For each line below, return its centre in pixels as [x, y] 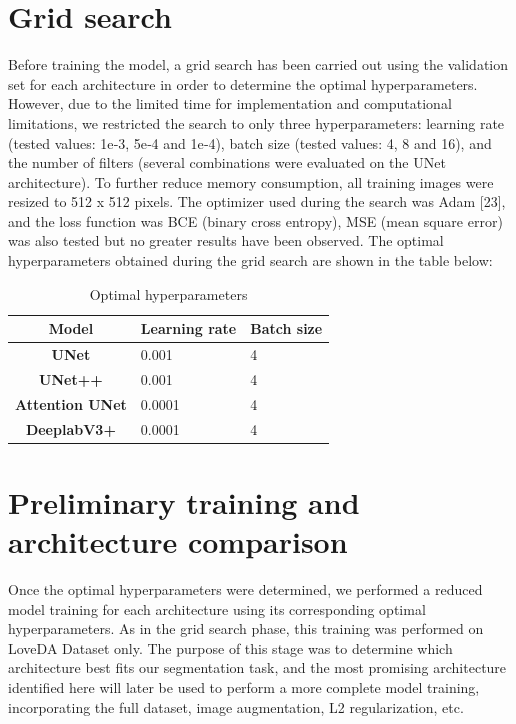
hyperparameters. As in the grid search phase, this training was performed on [246, 628]
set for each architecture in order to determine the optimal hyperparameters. [243, 83]
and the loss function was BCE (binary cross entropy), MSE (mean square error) [255, 220]
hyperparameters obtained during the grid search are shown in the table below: [250, 260]
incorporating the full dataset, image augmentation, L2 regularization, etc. [236, 706]
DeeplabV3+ [70, 428]
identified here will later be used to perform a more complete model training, [244, 687]
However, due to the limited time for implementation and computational [230, 103]
